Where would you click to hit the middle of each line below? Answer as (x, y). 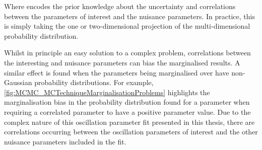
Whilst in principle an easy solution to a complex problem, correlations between (127, 53)
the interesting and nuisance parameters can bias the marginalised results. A (122, 62)
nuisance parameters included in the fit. (65, 141)
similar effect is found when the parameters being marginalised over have (117, 72)
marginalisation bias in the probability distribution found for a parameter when (127, 102)
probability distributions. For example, (94, 82)
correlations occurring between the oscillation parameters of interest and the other (131, 132)
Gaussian (18, 82)
